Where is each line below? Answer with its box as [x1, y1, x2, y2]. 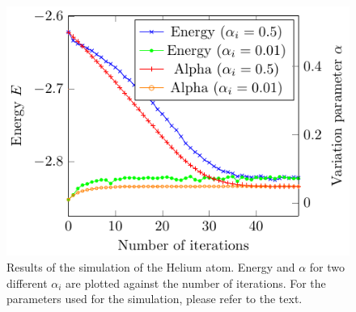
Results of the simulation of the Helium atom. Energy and [6, 258, 295, 275]
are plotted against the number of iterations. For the [66, 274, 326, 291]
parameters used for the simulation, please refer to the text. [6, 290, 303, 307]
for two [309, 258, 345, 275]
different [6, 274, 48, 291]
